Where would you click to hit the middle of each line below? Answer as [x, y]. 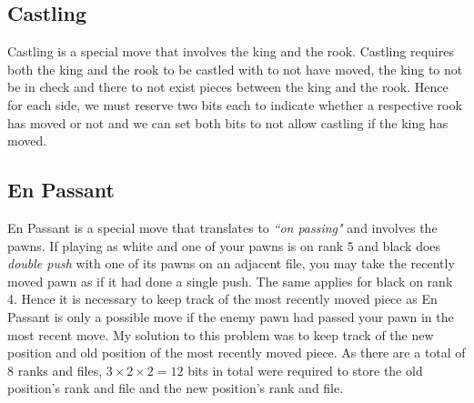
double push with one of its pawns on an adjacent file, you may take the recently [231, 263]
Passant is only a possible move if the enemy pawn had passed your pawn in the [231, 316]
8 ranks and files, [55, 370]
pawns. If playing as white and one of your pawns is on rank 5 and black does [224, 245]
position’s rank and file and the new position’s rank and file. [176, 388]
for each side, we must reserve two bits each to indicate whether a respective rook [235, 104]
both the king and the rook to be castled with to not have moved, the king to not [235, 69]
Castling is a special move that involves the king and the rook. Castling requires [231, 51]
